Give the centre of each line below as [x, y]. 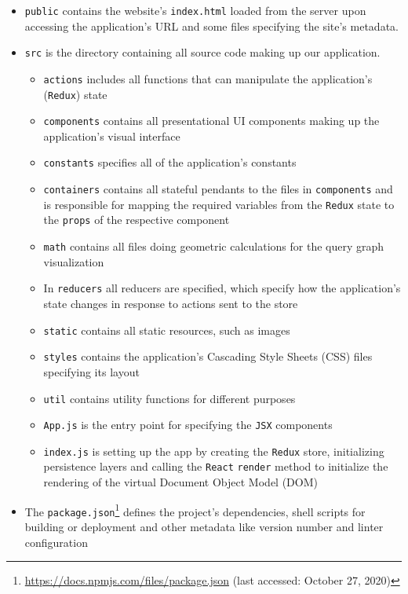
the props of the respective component [137, 220]
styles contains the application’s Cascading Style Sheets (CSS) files [208, 356]
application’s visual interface [112, 136]
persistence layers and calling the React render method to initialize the [216, 466]
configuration [56, 542]
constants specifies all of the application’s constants [170, 162]
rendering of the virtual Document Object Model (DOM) [180, 482]
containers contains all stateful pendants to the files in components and [218, 189]
